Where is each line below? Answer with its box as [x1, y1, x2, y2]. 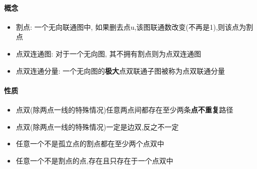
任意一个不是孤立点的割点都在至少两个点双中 [16, 138, 164, 149]
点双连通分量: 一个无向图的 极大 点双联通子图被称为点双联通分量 [16, 65, 225, 76]
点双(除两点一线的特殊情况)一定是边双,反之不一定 [16, 121, 179, 132]
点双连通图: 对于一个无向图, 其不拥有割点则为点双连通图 [16, 48, 201, 59]
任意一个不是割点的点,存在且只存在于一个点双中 [16, 155, 173, 165]
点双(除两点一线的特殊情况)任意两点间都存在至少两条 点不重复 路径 [16, 104, 233, 115]
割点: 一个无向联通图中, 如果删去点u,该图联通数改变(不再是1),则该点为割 [16, 21, 253, 32]
